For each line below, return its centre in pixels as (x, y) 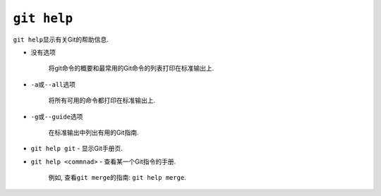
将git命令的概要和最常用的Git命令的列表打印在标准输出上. (131, 68)
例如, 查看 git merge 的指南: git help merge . (117, 178)
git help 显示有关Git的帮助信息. (61, 39)
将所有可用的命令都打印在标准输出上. (102, 100)
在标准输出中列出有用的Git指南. (93, 132)
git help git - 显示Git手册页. (77, 149)
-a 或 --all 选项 (53, 84)
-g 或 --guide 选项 (57, 116)
